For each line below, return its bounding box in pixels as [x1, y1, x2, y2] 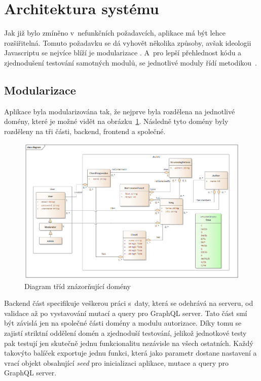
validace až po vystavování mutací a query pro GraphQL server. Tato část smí [4, 307, 247, 318]
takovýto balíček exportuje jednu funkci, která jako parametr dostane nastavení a [4, 347, 257, 358]
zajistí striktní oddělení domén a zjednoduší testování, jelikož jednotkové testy [4, 327, 247, 338]
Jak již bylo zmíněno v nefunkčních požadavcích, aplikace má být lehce [4, 27, 226, 38]
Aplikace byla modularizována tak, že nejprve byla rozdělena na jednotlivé [4, 106, 235, 116]
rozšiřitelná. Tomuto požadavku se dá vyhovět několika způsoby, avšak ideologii [4, 37, 251, 48]
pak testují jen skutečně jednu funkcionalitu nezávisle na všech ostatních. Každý [4, 337, 253, 348]
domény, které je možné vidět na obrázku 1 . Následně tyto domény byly [4, 116, 229, 126]
